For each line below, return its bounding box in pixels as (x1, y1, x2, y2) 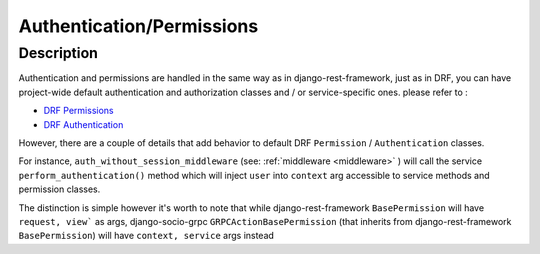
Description (18, 44, 99, 62)
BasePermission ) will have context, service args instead (18, 230, 275, 242)
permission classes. (18, 183, 101, 195)
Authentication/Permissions (18, 15, 259, 37)
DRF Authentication (43, 118, 124, 130)
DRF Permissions (43, 105, 114, 117)
